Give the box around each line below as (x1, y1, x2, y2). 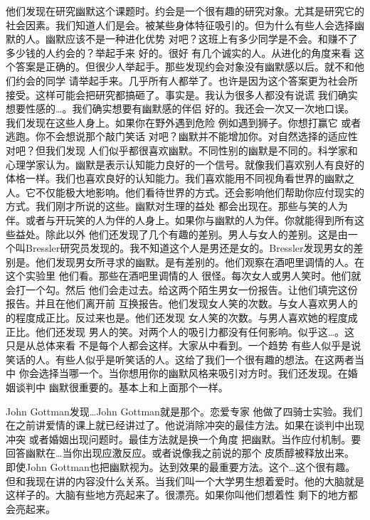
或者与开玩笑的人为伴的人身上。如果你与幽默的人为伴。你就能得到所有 (25, 212, 354, 227)
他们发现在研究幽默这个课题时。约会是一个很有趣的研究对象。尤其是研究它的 (6, 4, 364, 18)
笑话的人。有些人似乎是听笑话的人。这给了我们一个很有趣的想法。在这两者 (6, 351, 354, 366)
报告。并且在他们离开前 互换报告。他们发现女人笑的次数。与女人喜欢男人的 (6, 296, 358, 311)
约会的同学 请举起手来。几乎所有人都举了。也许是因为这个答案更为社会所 (15, 73, 358, 87)
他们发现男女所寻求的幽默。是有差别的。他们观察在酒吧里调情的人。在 (35, 254, 364, 269)
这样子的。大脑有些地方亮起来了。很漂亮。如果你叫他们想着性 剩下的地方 (6, 487, 348, 502)
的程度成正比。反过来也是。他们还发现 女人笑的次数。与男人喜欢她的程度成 (6, 310, 358, 325)
